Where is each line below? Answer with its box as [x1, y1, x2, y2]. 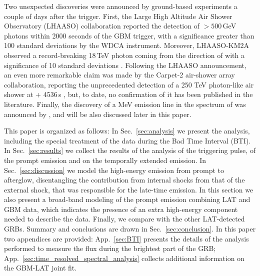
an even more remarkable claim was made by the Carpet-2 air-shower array [4, 69, 235, 80]
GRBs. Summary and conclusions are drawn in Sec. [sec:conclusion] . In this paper [4, 223, 256, 234]
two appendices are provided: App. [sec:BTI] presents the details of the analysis [4, 233, 249, 243]
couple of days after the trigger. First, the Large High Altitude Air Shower [4, 10, 232, 21]
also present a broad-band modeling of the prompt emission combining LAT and [4, 194, 250, 204]
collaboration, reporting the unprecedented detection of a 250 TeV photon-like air [4, 79, 254, 89]
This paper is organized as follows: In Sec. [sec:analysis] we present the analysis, [4, 125, 250, 136]
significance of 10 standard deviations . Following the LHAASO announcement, [4, 59, 246, 70]
